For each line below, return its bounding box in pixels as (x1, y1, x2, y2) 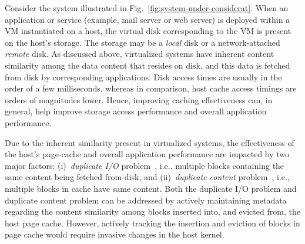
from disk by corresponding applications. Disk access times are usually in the (5, 70, 282, 83)
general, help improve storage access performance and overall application (5, 105, 267, 117)
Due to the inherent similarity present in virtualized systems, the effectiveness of (5, 136, 294, 148)
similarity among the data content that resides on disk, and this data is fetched (5, 59, 290, 71)
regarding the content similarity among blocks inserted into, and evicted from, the (5, 205, 300, 218)
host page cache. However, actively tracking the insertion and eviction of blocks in (5, 216, 300, 229)
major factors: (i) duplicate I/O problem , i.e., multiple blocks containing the (5, 159, 284, 171)
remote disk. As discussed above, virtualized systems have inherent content (5, 48, 274, 60)
